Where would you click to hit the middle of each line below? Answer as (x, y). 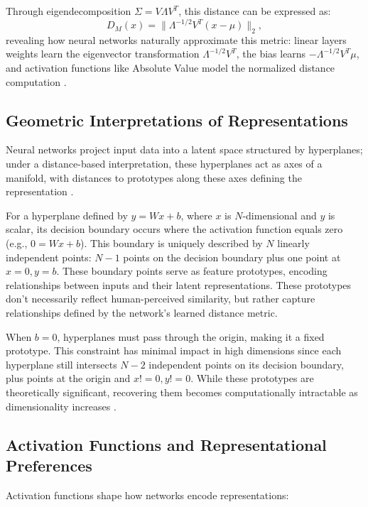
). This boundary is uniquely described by (172, 243)
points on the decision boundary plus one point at (232, 257)
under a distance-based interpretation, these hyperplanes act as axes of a (164, 164)
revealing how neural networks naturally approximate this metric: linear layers (176, 39)
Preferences (49, 465)
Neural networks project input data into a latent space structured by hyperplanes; (184, 149)
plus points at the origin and (68, 378)
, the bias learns (271, 54)
